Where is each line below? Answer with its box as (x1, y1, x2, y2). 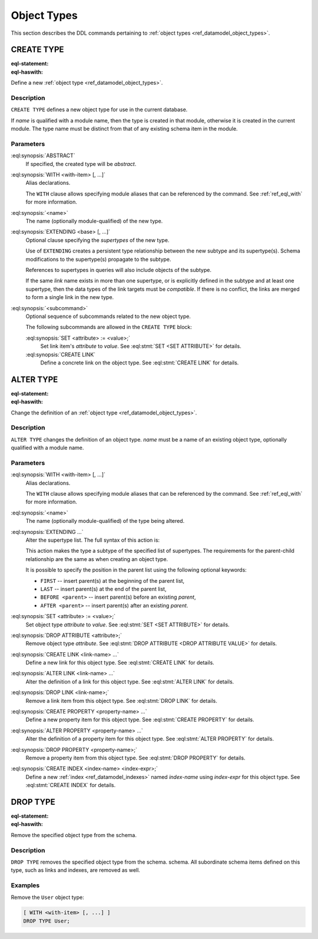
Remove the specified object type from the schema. (11, 831, 137, 838)
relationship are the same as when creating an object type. (25, 555, 168, 562)
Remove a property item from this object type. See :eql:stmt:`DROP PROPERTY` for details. (25, 754, 246, 761)
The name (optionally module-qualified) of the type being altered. (25, 517, 185, 525)
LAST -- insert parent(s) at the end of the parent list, (40, 585, 167, 592)
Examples (11, 881, 40, 890)
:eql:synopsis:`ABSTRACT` (11, 152, 76, 159)
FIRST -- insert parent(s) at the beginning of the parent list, (40, 577, 185, 584)
